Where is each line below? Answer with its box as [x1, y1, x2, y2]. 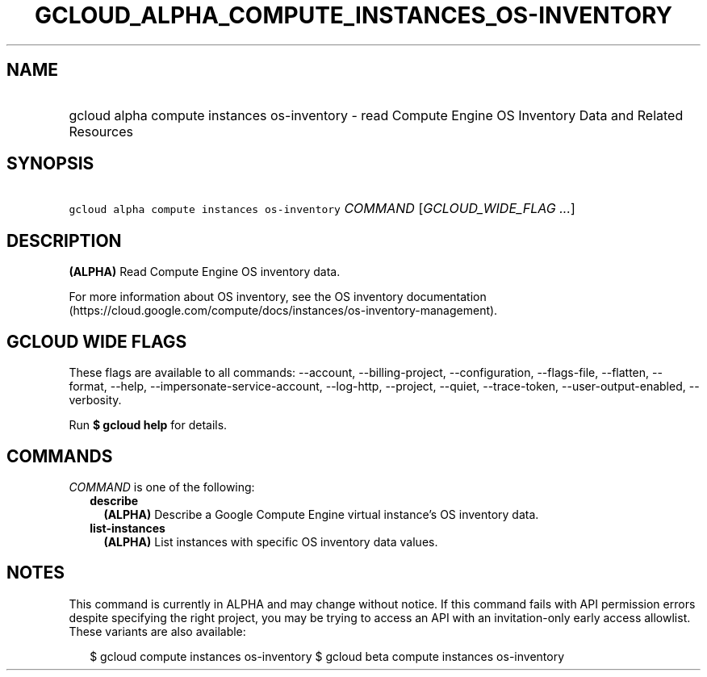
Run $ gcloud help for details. [69, 418, 228, 433]
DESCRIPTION [6, 230, 122, 251]
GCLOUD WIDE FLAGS [6, 331, 187, 352]
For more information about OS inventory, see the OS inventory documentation [69, 290, 487, 304]
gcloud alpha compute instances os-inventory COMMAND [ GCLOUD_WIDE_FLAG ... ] [69, 200, 575, 217]
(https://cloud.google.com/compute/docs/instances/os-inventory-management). [69, 303, 498, 318]
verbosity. [69, 393, 122, 407]
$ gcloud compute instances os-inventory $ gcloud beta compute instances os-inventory [90, 649, 565, 663]
